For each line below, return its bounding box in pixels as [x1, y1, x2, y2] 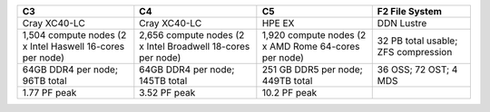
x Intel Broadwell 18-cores [139, 41, 250, 52]
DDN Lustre [377, 17, 427, 29]
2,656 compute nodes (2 [139, 29, 245, 41]
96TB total [22, 75, 67, 87]
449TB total [261, 75, 313, 87]
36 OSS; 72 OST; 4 [377, 63, 458, 76]
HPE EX [261, 17, 295, 29]
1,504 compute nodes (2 [22, 29, 127, 41]
